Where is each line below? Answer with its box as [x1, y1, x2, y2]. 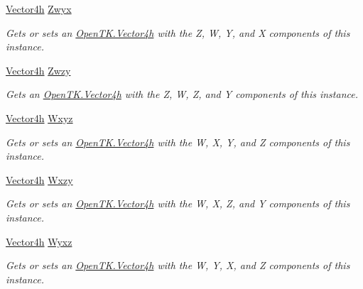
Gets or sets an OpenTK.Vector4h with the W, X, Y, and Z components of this [6, 134, 350, 149]
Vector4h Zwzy [6, 62, 71, 77]
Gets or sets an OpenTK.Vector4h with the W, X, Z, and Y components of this [6, 196, 350, 211]
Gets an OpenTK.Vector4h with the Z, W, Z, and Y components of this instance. [6, 87, 358, 102]
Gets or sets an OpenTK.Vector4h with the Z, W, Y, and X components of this [6, 25, 350, 40]
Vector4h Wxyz [6, 110, 73, 125]
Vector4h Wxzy [6, 172, 73, 187]
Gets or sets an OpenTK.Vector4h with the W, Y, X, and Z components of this [6, 258, 350, 273]
